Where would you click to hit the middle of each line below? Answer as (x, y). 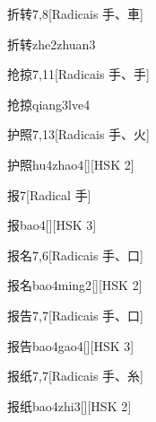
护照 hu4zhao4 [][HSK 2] (71, 164)
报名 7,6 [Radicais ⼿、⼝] (75, 255)
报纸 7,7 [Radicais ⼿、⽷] (75, 376)
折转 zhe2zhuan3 (52, 44)
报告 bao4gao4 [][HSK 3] (71, 345)
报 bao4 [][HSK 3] (52, 225)
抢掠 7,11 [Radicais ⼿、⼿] (78, 74)
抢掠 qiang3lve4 (49, 104)
